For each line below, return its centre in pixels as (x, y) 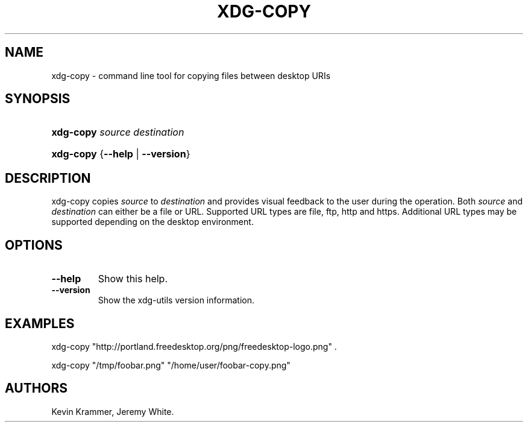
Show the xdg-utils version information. (176, 300)
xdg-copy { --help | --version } (121, 154)
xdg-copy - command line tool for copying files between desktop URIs (191, 75)
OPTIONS (34, 245)
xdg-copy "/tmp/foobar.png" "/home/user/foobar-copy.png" (171, 365)
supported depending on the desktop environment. (152, 222)
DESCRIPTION (48, 178)
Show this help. (133, 279)
